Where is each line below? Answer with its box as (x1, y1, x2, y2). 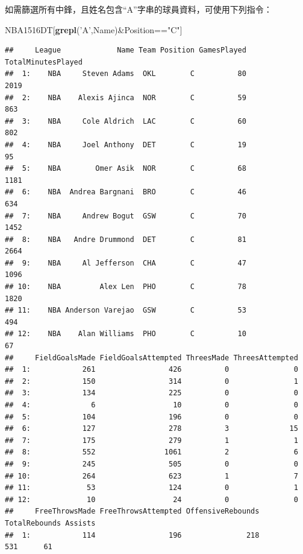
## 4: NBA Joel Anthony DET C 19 (5, 140, 246, 149)
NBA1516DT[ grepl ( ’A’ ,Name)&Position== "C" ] (5, 23, 183, 36)
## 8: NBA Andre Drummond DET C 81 (5, 235, 246, 244)
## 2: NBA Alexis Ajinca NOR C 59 (5, 93, 246, 102)
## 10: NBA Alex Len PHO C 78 (5, 282, 246, 291)
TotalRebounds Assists (5, 518, 96, 527)
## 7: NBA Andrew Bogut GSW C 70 (5, 211, 246, 220)
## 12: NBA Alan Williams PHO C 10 (5, 330, 246, 339)
